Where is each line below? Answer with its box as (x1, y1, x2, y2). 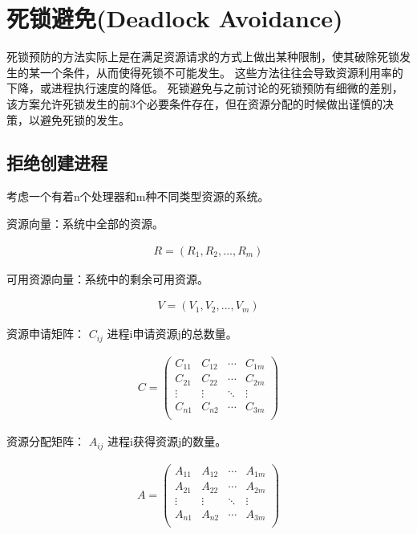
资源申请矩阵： (6, 325, 85, 342)
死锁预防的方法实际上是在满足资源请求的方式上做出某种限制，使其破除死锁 (6, 48, 399, 65)
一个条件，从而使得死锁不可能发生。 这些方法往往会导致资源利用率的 (39, 63, 403, 80)
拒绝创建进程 (6, 150, 107, 175)
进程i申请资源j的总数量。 (107, 325, 237, 342)
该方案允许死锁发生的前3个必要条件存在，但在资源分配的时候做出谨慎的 (6, 95, 383, 112)
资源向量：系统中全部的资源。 (6, 214, 164, 231)
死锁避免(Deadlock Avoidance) (6, 2, 343, 35)
